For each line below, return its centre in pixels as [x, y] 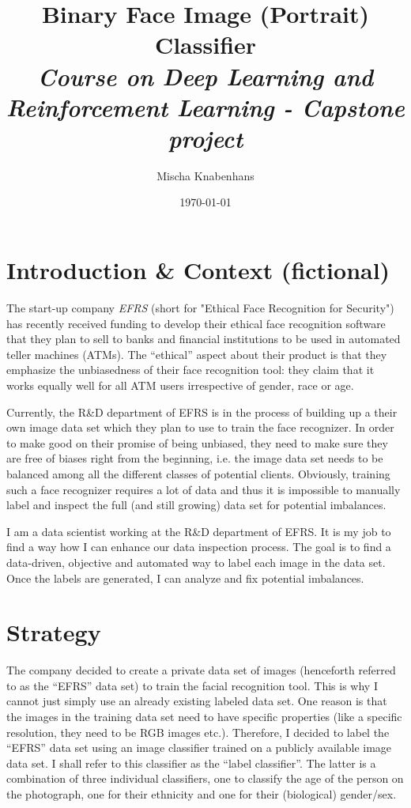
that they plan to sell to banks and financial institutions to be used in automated [204, 339]
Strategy [54, 632]
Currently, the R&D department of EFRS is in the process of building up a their [202, 412]
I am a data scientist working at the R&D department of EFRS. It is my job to [199, 531]
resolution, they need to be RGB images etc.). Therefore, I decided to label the [198, 732]
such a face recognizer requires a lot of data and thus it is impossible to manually [204, 489]
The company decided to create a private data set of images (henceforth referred [201, 670]
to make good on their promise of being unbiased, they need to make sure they [197, 442]
